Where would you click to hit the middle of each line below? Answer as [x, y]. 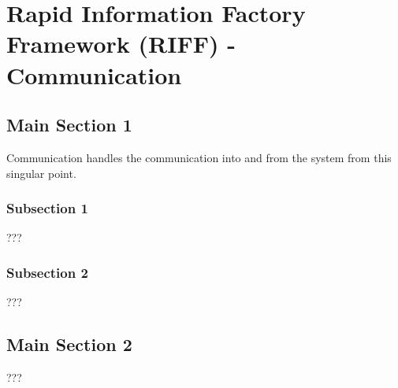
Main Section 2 [69, 344]
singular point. [41, 173]
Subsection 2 [47, 272]
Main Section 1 [69, 125]
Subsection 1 [47, 208]
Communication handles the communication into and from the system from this [199, 157]
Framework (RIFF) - [121, 44]
